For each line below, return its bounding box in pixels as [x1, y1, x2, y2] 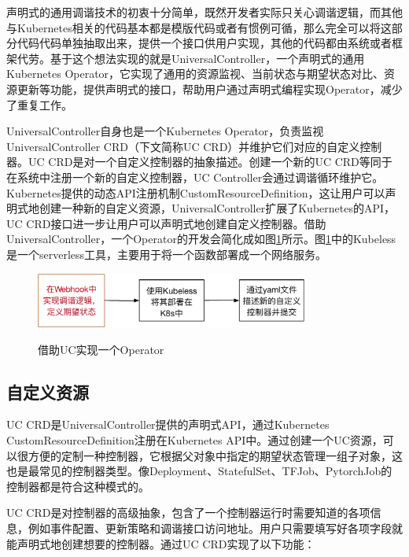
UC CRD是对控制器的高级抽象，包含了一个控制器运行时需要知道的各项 [6, 504, 370, 521]
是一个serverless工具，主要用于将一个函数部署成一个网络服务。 [6, 245, 327, 262]
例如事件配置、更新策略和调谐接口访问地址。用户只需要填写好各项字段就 [28, 520, 403, 537]
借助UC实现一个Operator [38, 341, 164, 357]
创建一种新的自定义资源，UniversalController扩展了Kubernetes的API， [39, 200, 396, 216]
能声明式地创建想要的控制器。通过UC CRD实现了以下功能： [6, 535, 315, 551]
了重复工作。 [6, 96, 72, 113]
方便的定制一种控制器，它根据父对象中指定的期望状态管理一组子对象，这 [28, 447, 403, 463]
